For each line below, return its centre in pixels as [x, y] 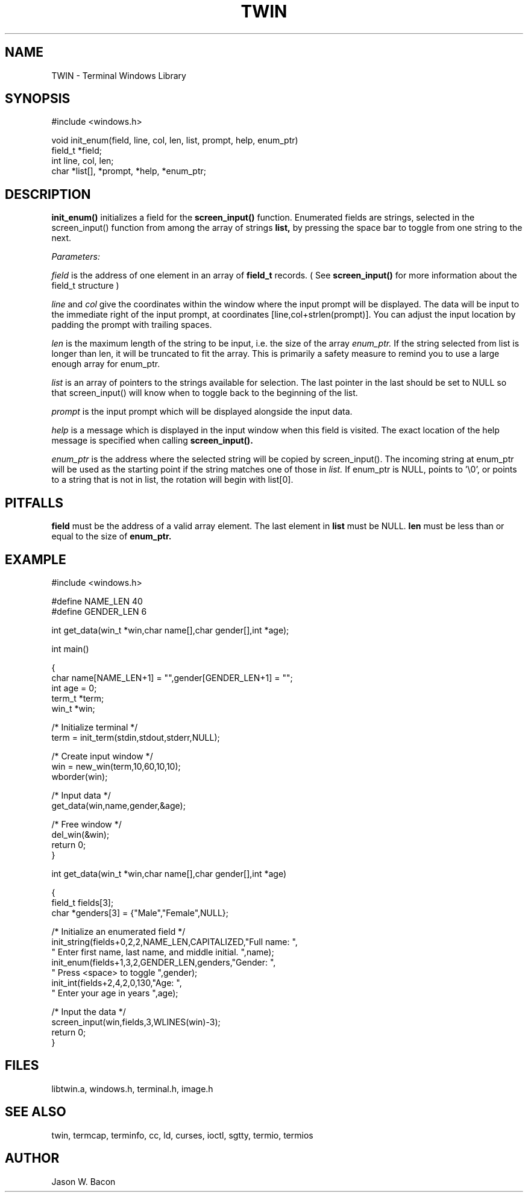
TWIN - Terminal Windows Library [119, 75]
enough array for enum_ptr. [106, 364]
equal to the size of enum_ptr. [112, 536]
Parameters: [76, 257]
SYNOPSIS [38, 99]
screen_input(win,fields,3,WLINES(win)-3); [136, 1022]
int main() [70, 649]
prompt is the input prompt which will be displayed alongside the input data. [202, 412]
